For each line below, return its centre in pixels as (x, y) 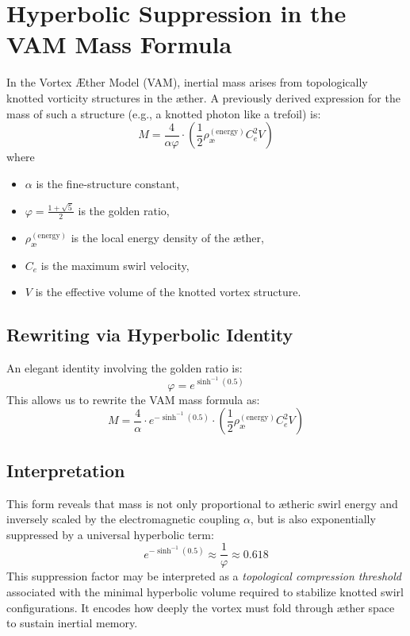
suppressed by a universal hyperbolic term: (110, 534)
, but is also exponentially (313, 519)
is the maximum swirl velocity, (115, 265)
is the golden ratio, (124, 210)
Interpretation (66, 470)
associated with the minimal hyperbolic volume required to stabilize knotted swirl (205, 591)
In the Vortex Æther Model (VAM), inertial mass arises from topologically (187, 82)
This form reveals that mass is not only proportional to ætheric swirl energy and (202, 503)
